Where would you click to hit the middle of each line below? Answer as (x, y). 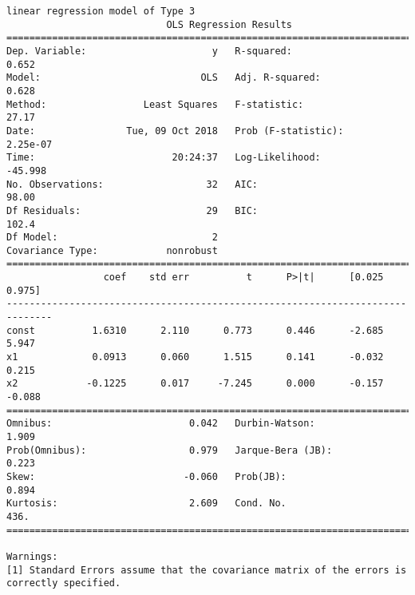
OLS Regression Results (229, 24)
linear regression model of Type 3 (101, 11)
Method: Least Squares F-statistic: (155, 104)
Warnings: (32, 556)
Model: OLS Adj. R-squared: (164, 78)
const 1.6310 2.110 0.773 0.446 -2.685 (195, 330)
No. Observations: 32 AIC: (132, 184)
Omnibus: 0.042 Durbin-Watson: (161, 424)
